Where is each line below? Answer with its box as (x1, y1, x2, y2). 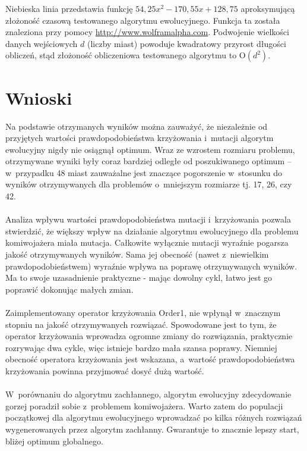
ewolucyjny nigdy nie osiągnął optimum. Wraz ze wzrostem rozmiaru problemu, (5, 143, 295, 155)
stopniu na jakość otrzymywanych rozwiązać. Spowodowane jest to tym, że (5, 318, 277, 330)
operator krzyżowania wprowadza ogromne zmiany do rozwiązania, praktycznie (5, 330, 293, 342)
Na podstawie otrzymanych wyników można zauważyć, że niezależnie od (5, 120, 268, 132)
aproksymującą (240, 2, 295, 14)
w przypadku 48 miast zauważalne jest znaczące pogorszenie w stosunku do (5, 166, 282, 178)
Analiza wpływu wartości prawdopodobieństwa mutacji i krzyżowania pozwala (5, 213, 291, 225)
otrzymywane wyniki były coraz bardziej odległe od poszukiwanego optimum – (5, 155, 292, 167)
